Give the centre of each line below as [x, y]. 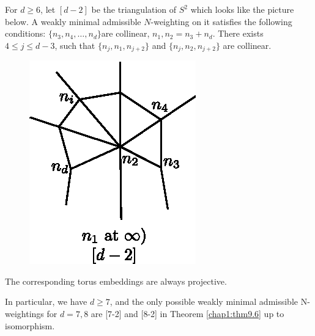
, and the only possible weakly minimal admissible [204, 301]
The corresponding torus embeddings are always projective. [116, 281]
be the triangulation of [134, 9]
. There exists [238, 33]
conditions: [25, 33]
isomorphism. [30, 325]
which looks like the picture [242, 9]
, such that [75, 45]
